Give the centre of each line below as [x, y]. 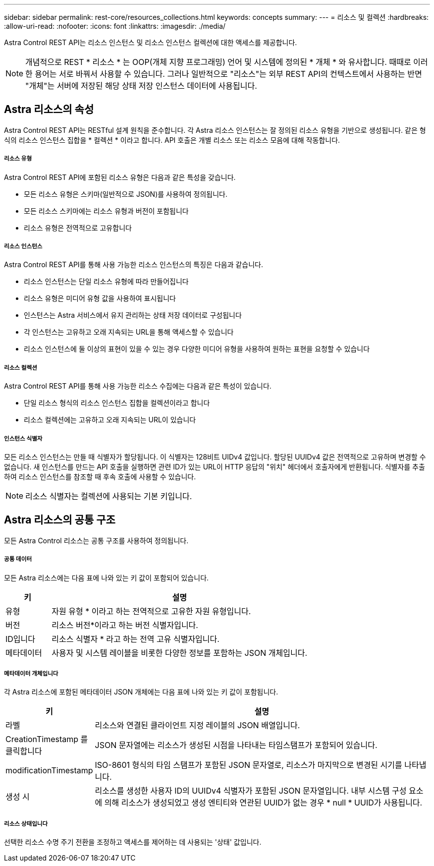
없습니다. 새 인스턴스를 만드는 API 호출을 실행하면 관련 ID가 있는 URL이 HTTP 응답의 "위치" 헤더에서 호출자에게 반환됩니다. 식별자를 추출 [215, 466]
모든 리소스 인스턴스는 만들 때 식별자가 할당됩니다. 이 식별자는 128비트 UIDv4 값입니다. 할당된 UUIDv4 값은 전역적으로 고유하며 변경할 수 [215, 457]
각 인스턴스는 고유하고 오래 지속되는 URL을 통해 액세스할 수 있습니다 [129, 332]
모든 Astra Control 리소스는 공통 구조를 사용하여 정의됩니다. [96, 540]
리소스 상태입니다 [26, 824]
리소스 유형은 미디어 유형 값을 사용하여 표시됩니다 [100, 298]
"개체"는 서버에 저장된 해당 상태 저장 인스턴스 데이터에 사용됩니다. [141, 86]
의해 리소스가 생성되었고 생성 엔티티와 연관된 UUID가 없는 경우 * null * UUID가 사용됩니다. [263, 803]
